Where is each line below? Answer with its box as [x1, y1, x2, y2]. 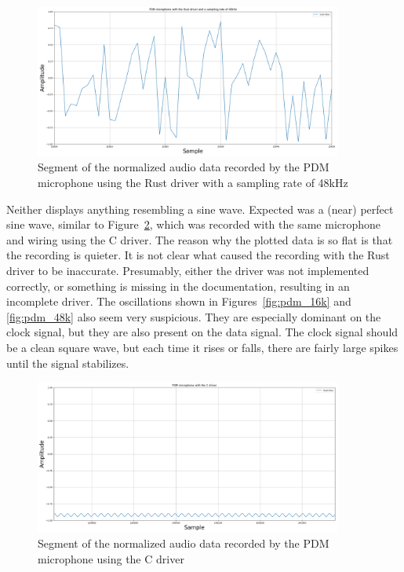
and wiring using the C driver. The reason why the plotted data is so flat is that [6, 231, 393, 247]
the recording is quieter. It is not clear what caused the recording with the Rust [6, 247, 390, 263]
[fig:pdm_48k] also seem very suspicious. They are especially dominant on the [6, 308, 381, 324]
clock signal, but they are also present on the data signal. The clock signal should [6, 324, 399, 340]
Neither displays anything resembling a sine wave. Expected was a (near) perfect [6, 200, 394, 217]
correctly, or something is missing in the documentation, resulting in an [6, 277, 350, 294]
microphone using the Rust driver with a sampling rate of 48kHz [38, 174, 348, 190]
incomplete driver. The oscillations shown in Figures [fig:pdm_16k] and [6, 293, 351, 310]
